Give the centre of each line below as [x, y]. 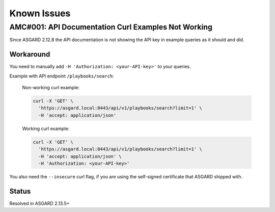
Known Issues [40, 13]
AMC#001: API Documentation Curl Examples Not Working [111, 27]
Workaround [30, 54]
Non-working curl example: [51, 88]
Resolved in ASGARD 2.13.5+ [39, 203]
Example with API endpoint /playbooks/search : [62, 76]
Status [20, 191]
